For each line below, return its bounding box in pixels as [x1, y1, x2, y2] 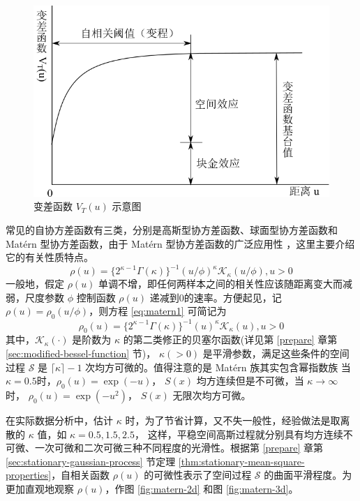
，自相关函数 [51, 468, 110, 482]
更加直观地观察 [6, 481, 74, 496]
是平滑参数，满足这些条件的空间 [202, 346, 350, 361]
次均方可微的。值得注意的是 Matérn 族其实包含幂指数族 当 [85, 359, 351, 374]
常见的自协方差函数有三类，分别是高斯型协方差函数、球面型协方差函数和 [6, 222, 338, 237]
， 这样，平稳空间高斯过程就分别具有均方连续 [135, 426, 343, 441]
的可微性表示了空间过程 [144, 468, 252, 482]
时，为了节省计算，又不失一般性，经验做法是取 [125, 413, 340, 428]
